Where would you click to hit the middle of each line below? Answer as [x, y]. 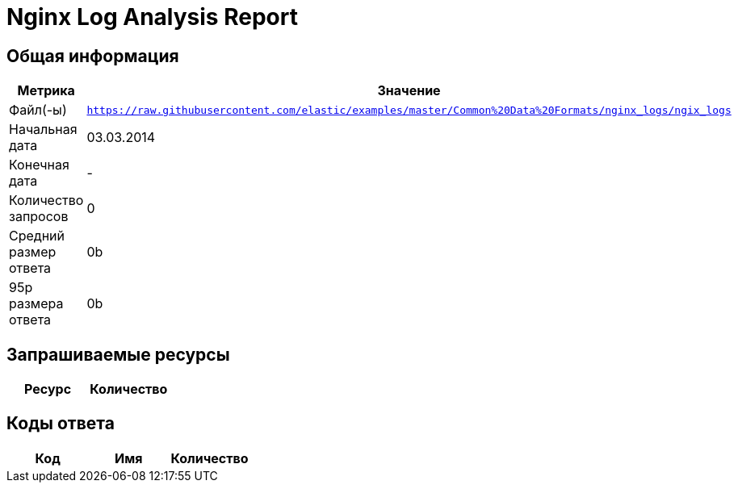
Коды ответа [61, 424]
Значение [409, 91]
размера [36, 304]
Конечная [39, 165]
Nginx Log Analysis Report [152, 17]
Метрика [46, 91]
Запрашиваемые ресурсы [118, 354]
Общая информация [93, 56]
